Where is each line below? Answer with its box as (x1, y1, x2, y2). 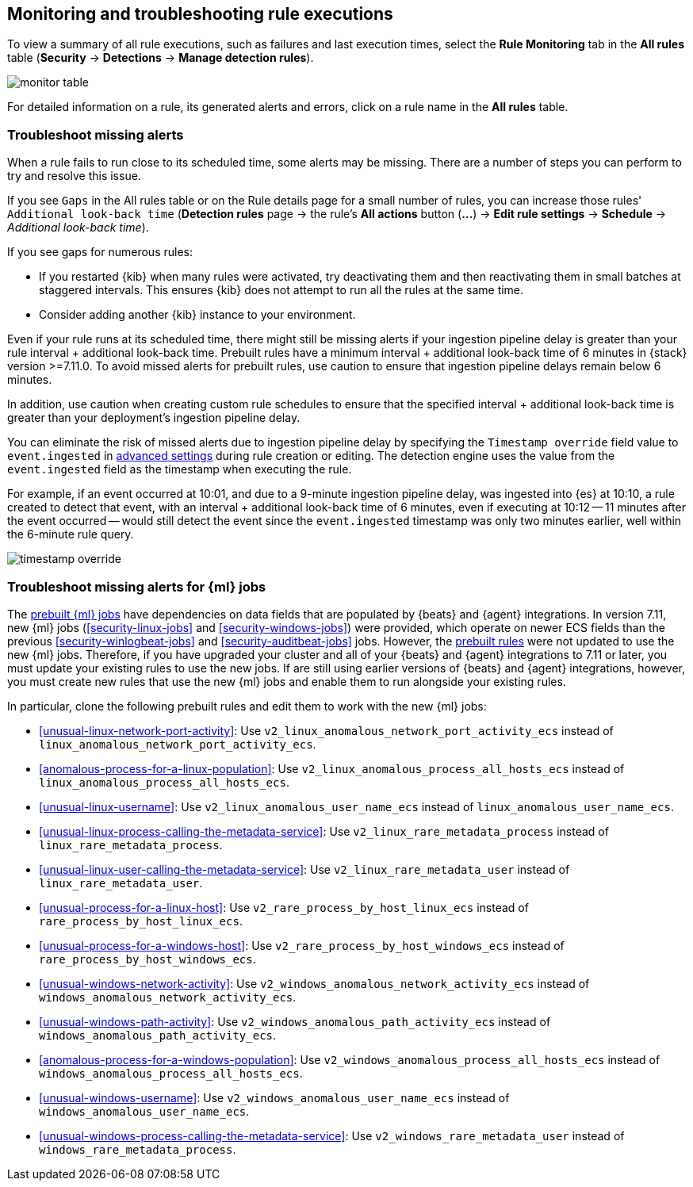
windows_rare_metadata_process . (39, 1142, 236, 1156)
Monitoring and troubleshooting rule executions (7, 4, 393, 24)
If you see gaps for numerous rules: (7, 245, 193, 259)
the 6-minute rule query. (7, 527, 134, 542)
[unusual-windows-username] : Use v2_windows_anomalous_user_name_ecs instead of (39, 1090, 510, 1105)
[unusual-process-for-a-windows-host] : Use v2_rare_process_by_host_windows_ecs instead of (39, 938, 565, 952)
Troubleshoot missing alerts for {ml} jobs (7, 578, 266, 595)
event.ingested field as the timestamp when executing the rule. (7, 462, 352, 477)
